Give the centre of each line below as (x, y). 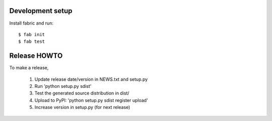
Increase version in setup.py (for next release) (82, 107)
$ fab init (32, 34)
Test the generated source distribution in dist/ (82, 93)
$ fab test (32, 42)
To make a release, (29, 68)
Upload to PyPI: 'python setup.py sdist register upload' (91, 100)
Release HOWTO (36, 56)
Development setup (41, 11)
